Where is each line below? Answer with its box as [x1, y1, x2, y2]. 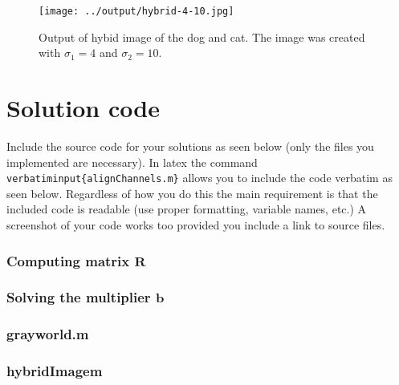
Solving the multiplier [6, 287, 151, 307]
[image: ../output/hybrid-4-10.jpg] [39, 6, 234, 17]
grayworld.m [6, 324, 89, 344]
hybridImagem [6, 361, 103, 381]
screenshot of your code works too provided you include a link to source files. [6, 217, 385, 233]
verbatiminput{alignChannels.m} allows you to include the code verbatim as [6, 169, 393, 186]
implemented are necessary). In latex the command [6, 153, 258, 170]
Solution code [6, 91, 160, 124]
